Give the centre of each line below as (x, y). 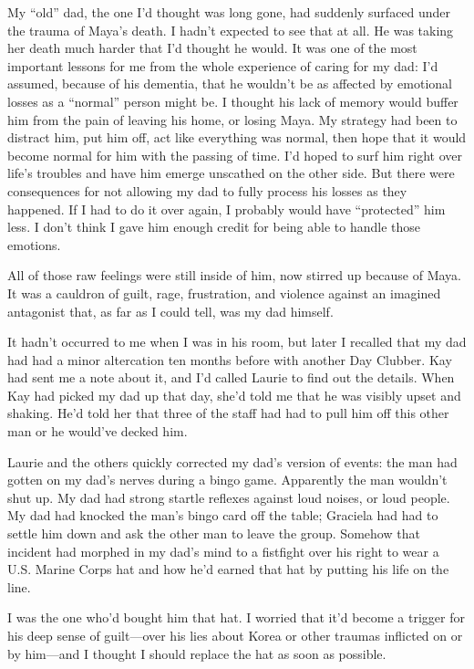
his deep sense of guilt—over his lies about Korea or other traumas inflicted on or (235, 635)
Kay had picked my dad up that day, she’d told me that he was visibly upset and (234, 395)
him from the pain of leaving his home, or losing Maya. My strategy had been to (232, 119)
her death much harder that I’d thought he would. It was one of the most (212, 48)
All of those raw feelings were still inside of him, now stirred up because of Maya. (234, 275)
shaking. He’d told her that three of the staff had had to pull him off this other (228, 413)
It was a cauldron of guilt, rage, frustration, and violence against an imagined (224, 293)
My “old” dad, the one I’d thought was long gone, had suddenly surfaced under (229, 12)
